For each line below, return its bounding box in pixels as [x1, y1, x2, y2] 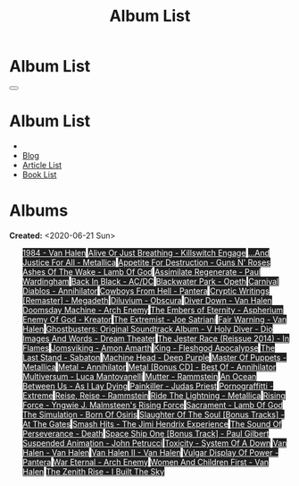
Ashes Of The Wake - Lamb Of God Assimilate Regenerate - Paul [21, 266, 262, 277]
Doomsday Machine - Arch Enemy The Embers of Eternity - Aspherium [21, 304, 284, 315]
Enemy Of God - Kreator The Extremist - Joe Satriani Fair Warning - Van [21, 313, 287, 325]
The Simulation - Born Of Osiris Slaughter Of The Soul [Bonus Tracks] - [21, 409, 285, 420]
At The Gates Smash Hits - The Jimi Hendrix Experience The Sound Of [21, 418, 283, 429]
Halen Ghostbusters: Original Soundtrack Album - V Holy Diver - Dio [21, 323, 274, 334]
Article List [21, 159, 62, 170]
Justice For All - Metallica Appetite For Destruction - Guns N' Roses [21, 257, 270, 268]
